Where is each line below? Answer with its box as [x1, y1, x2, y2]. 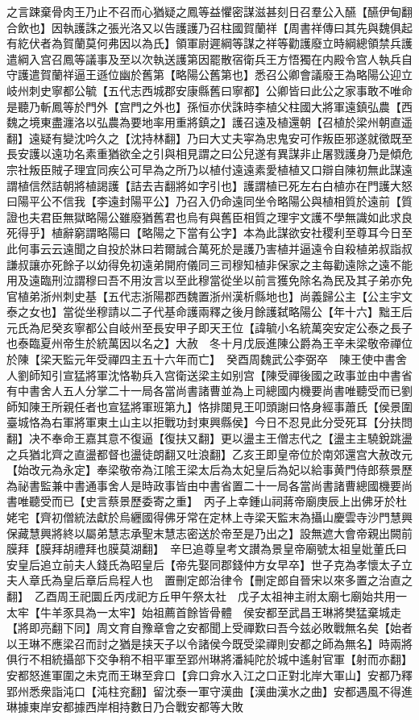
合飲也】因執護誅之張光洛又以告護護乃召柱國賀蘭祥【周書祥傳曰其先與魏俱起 [6, 19, 413, 35]
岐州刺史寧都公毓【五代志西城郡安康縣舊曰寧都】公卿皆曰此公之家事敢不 [6, 81, 390, 98]
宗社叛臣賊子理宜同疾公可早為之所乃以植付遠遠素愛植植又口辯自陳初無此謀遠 [6, 160, 413, 177]
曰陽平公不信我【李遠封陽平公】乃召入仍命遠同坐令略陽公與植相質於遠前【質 [6, 193, 413, 210]
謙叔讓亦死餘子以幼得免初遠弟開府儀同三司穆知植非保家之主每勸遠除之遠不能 [6, 256, 413, 273]
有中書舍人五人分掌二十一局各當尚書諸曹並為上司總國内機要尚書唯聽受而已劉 [6, 382, 413, 399]
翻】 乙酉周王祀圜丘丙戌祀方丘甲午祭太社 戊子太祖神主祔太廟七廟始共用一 [6, 587, 407, 604]
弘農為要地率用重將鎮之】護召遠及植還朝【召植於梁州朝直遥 [96, 114, 413, 131]
